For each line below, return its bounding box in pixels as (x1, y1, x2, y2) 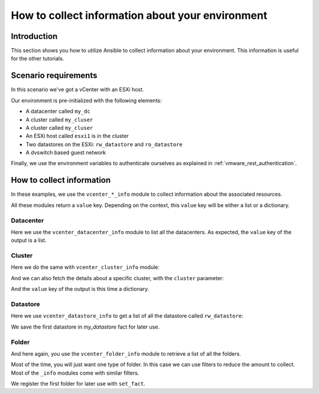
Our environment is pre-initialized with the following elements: (11, 97, 162, 104)
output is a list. (11, 237, 47, 244)
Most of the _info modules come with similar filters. (11, 369, 139, 376)
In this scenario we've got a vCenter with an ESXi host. (11, 86, 144, 93)
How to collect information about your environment (11, 9, 268, 22)
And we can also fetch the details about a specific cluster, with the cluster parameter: (11, 274, 224, 281)
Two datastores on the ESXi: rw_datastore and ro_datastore (25, 140, 183, 147)
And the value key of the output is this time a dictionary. (11, 285, 149, 293)
